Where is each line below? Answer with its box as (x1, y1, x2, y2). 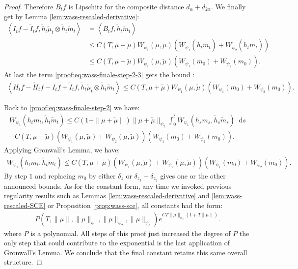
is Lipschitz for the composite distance (68, 1, 184, 11)
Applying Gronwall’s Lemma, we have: (4, 145, 120, 155)
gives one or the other (160, 170, 226, 180)
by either (89, 170, 116, 180)
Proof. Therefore (4, 1, 54, 11)
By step (4, 170, 27, 180)
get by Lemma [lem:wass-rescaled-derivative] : (4, 11, 139, 21)
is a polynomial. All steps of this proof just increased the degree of (30, 228, 231, 238)
